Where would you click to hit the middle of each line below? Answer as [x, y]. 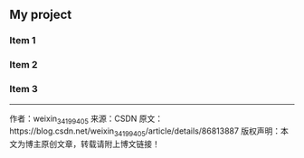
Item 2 [24, 65]
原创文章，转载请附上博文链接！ [100, 144]
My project [41, 15]
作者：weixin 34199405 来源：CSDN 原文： [86, 119]
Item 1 [23, 41]
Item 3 [24, 89]
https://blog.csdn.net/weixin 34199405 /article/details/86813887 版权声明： [145, 132]
